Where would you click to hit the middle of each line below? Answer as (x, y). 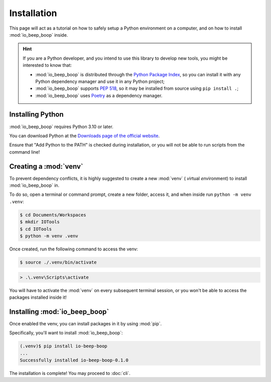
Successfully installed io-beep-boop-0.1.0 (74, 360)
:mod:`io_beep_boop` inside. (39, 35)
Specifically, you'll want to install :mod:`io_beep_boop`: (66, 333)
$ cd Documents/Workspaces (53, 215)
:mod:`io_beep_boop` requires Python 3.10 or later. (61, 126)
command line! (25, 152)
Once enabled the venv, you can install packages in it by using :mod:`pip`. (86, 323)
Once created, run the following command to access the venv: (74, 249)
